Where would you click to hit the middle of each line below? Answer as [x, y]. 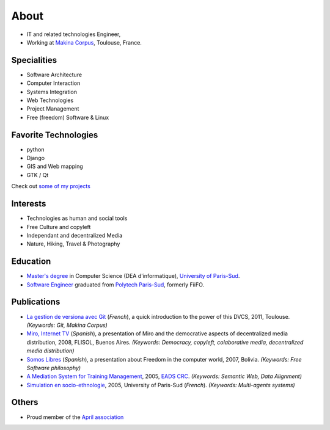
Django [36, 158]
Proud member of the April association [75, 417]
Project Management [53, 109]
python [35, 149]
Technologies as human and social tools [77, 218]
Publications [36, 302]
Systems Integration [52, 92]
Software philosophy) [54, 368]
